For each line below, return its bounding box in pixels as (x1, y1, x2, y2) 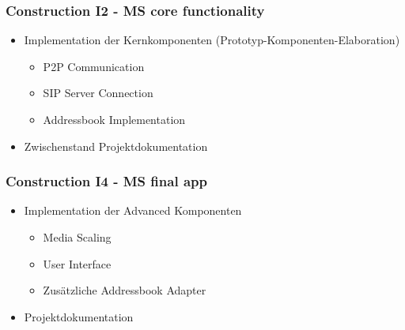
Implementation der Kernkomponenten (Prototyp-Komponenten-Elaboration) (24, 32, 400, 48)
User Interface (43, 255, 112, 272)
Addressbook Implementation (43, 111, 186, 127)
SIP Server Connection (43, 84, 153, 101)
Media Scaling (43, 229, 112, 245)
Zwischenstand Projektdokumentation (24, 137, 208, 154)
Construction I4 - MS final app (6, 171, 207, 191)
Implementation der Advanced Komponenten (24, 202, 242, 219)
